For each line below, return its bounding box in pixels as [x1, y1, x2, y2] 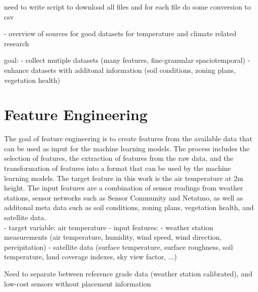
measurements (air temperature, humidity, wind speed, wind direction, [4, 232, 222, 242]
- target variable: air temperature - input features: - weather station [4, 222, 213, 232]
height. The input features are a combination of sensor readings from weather [4, 182, 243, 193]
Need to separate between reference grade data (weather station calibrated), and [4, 268, 252, 278]
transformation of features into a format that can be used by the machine [4, 163, 231, 173]
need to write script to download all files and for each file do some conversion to [4, 2, 251, 12]
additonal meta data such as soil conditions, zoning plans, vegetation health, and [4, 202, 254, 213]
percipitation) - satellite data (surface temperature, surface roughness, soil [4, 241, 233, 252]
